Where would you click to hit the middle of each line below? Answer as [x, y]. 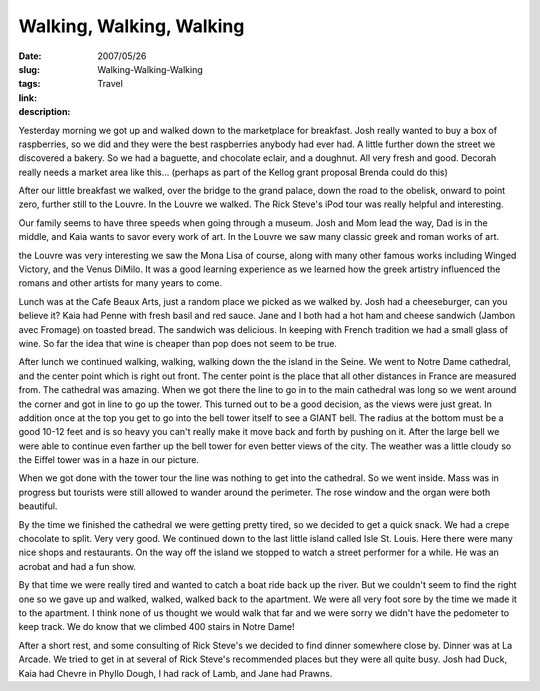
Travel [110, 84]
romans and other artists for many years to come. [120, 283]
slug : [29, 69]
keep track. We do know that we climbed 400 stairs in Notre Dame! [156, 627]
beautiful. [38, 506]
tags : [29, 84]
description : [44, 112]
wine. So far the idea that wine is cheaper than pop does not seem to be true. [177, 343]
